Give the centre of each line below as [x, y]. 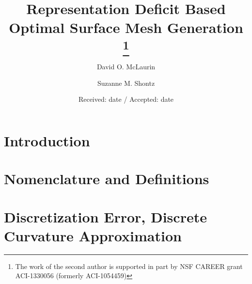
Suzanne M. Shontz [126, 83]
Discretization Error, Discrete [105, 216]
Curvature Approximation [93, 235]
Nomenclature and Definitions [107, 179]
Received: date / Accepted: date [126, 99]
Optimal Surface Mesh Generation [126, 27]
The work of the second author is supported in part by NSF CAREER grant [129, 266]
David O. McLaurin [126, 66]
